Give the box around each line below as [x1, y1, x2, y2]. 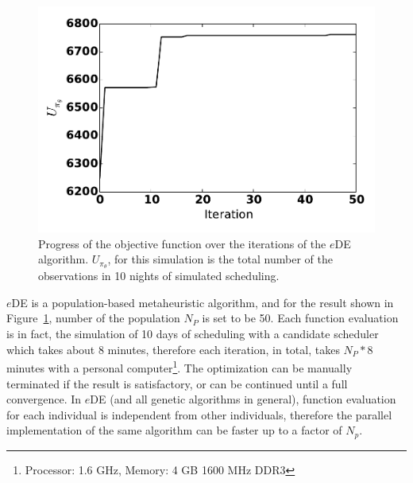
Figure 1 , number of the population [6, 310, 180, 326]
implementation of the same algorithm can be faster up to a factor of [6, 422, 342, 438]
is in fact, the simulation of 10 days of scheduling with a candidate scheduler [6, 325, 379, 342]
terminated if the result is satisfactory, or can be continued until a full [6, 375, 348, 391]
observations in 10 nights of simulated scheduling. [38, 267, 280, 284]
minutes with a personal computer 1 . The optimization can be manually [6, 357, 353, 376]
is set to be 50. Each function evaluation [202, 310, 399, 326]
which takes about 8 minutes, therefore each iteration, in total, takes [6, 341, 340, 357]
